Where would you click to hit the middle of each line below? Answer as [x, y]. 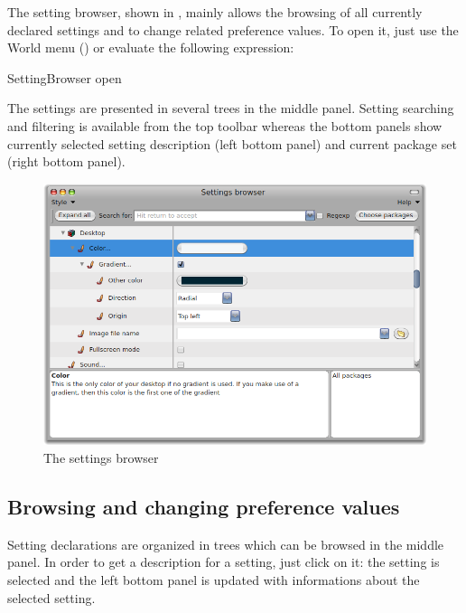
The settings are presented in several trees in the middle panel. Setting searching [231, 108]
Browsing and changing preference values [204, 506]
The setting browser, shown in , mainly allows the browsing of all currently [215, 12]
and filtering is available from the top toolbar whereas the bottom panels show [225, 125]
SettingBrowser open [65, 77]
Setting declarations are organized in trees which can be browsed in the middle [226, 544]
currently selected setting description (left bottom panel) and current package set [232, 143]
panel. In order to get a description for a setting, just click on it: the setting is [224, 562]
